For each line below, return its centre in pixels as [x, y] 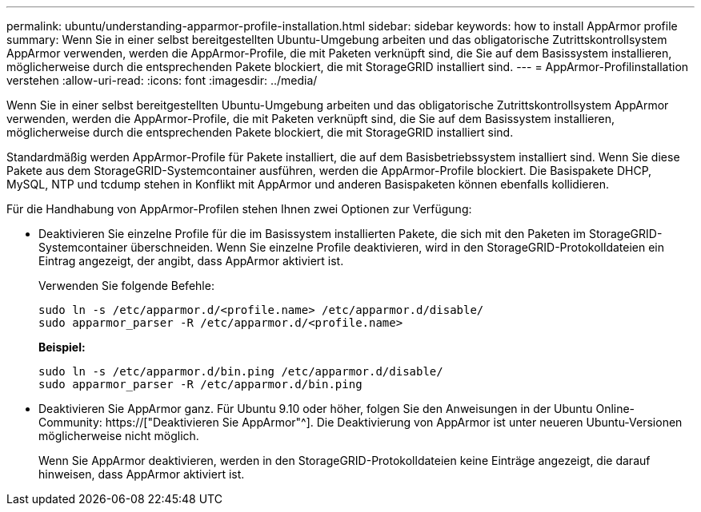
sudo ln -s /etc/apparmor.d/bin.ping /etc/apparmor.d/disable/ [241, 371]
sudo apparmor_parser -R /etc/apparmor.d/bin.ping [200, 384]
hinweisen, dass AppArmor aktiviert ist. [142, 474]
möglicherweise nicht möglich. [119, 436]
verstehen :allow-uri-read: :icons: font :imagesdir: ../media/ [162, 80]
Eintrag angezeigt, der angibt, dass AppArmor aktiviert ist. [191, 261]
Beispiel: [62, 347]
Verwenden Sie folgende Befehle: [126, 286]
